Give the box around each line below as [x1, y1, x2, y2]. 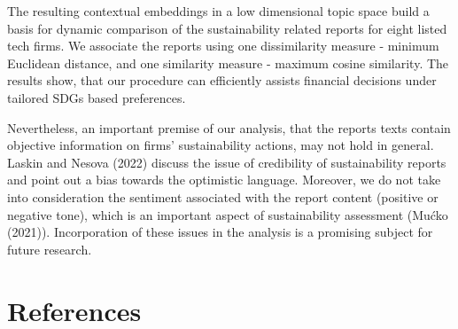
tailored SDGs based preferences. [7, 88, 186, 106]
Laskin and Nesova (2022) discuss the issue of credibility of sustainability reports [7, 153, 446, 171]
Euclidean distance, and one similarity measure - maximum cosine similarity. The [7, 53, 449, 72]
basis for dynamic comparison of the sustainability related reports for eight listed [7, 19, 447, 37]
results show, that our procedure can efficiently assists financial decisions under [7, 71, 437, 90]
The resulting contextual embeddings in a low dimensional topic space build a [7, 2, 430, 20]
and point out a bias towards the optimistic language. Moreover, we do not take [7, 170, 441, 189]
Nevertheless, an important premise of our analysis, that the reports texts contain [7, 118, 451, 137]
